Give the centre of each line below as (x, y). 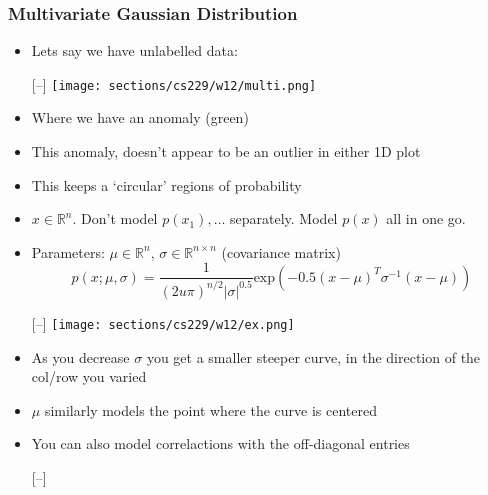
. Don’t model (115, 218)
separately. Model (284, 218)
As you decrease (80, 356)
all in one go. (426, 218)
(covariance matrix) (281, 251)
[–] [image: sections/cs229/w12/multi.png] (174, 83)
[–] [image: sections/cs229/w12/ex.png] (163, 322)
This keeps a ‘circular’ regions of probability (166, 184)
